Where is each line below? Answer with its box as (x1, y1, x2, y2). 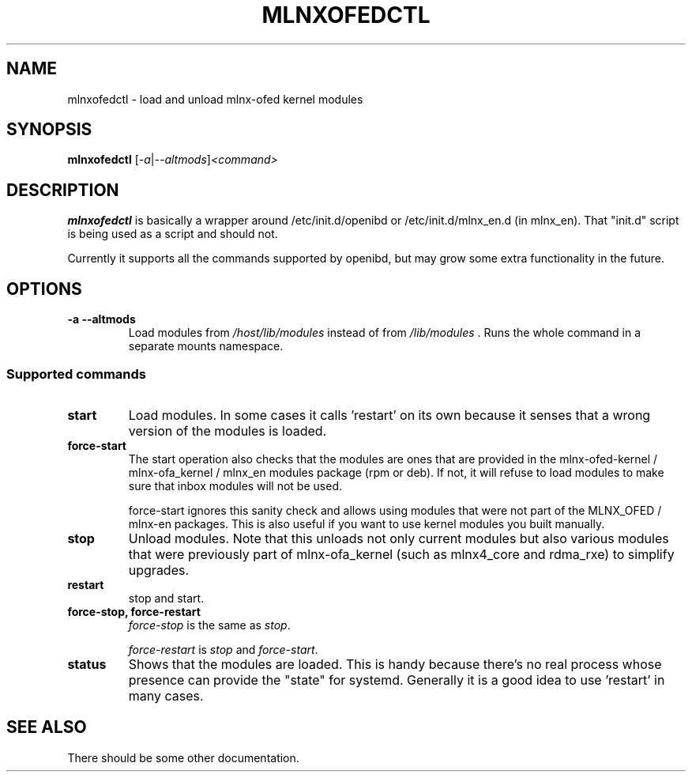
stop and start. (128, 591, 205, 605)
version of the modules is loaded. (128, 422, 327, 439)
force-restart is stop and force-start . (128, 642, 318, 656)
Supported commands (6, 365, 146, 382)
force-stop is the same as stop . (128, 617, 291, 632)
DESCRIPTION (6, 179, 119, 200)
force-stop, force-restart (67, 604, 201, 618)
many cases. (128, 687, 204, 704)
